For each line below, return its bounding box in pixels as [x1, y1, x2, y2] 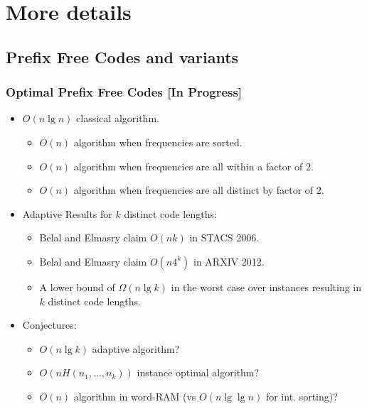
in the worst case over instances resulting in [171, 279, 362, 294]
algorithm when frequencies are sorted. [73, 134, 243, 149]
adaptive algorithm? [92, 341, 180, 356]
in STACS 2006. [189, 230, 260, 245]
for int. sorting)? [265, 388, 338, 403]
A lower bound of [39, 279, 115, 294]
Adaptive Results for [22, 206, 112, 221]
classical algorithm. [76, 111, 159, 126]
